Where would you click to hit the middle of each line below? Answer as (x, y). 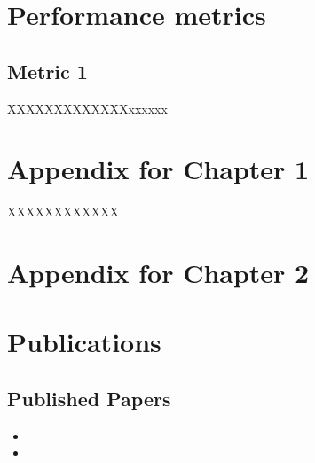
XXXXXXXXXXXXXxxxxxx (87, 108)
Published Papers (89, 399)
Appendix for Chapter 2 (158, 273)
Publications (84, 342)
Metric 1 (47, 71)
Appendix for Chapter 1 (158, 169)
